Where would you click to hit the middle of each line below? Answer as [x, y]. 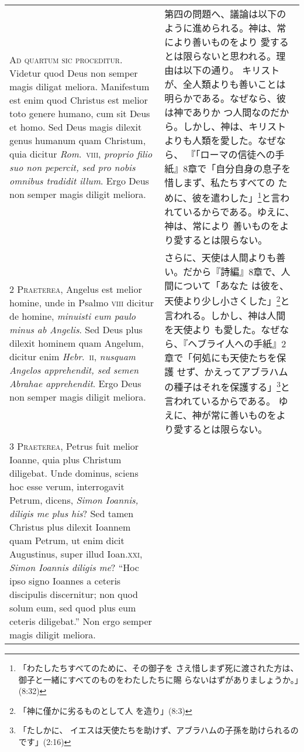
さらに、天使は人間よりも [220, 258]
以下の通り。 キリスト [232, 70]
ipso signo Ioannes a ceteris [65, 580]
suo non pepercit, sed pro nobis [72, 167]
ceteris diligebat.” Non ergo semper [81, 621]
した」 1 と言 [255, 197]
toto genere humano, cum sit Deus [80, 113]
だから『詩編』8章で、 [232, 272]
